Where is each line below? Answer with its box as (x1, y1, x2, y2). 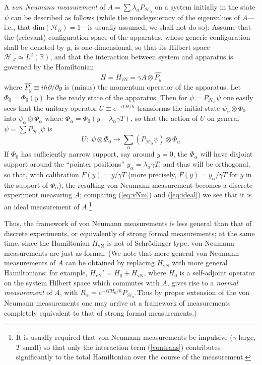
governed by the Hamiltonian (4, 61, 94, 71)
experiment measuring (4, 189, 73, 200)
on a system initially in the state (155, 2, 255, 12)
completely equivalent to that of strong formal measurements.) (4, 307, 197, 318)
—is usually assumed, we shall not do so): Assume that (81, 22, 251, 32)
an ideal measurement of (4, 201, 80, 211)
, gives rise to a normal (167, 277, 238, 287)
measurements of (4, 257, 56, 268)
